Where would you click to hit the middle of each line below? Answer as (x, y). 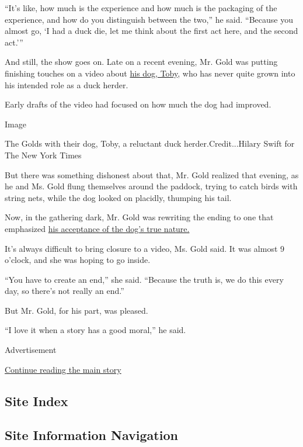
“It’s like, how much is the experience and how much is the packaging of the (141, 8)
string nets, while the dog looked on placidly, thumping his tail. (118, 197)
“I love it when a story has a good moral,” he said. (95, 330)
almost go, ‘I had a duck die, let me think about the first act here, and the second (151, 31)
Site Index (36, 401)
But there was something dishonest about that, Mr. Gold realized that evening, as (152, 174)
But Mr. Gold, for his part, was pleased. (76, 310)
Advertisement (31, 350)
